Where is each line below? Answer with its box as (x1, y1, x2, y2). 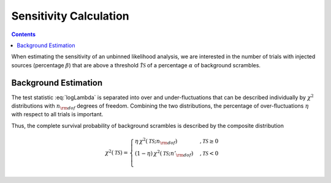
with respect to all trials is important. (11, 111, 104, 118)
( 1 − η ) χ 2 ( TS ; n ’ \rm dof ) (135, 149, 194, 159)
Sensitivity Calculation (11, 9, 130, 23)
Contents (11, 31, 36, 38)
